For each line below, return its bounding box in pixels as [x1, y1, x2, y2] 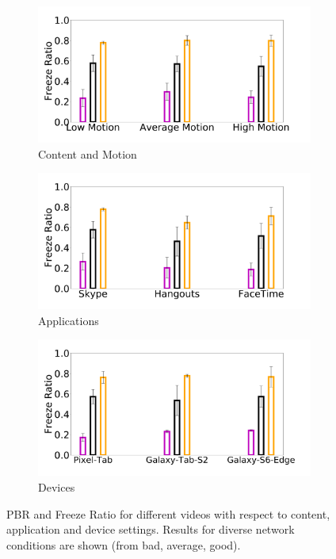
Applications [38, 312, 99, 328]
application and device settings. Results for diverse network [6, 521, 295, 538]
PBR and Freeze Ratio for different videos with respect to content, [6, 505, 330, 522]
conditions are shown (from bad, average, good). [6, 536, 241, 553]
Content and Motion [38, 145, 137, 162]
